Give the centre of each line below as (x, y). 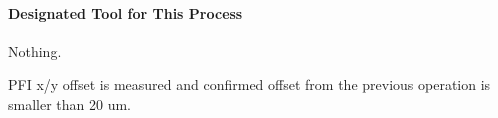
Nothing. (35, 50)
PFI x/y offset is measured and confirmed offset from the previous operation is (249, 84)
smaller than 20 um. (70, 103)
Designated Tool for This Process (125, 12)
